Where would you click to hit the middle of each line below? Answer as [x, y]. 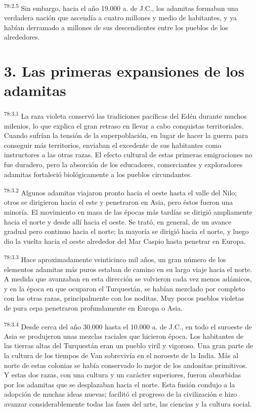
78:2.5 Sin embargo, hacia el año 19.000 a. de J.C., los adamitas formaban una [121, 7]
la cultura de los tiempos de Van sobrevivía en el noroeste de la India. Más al [121, 355]
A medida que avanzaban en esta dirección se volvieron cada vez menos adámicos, [128, 279]
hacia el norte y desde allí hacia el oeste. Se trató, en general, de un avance [118, 221]
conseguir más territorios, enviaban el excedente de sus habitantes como [113, 145]
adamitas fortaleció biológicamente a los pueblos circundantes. [98, 174]
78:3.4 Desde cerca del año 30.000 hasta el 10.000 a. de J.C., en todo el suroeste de [128, 325]
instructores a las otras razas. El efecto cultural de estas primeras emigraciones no [128, 155]
